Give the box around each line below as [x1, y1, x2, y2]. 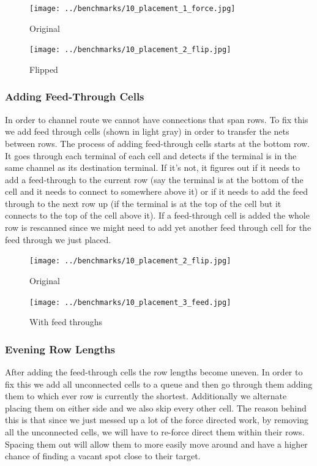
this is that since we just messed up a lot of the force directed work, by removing [5, 413, 309, 426]
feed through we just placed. [5, 233, 111, 246]
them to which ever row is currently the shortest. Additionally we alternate [5, 389, 287, 402]
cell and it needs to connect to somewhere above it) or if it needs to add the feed [5, 185, 308, 198]
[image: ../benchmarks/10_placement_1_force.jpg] [29, 4, 236, 13]
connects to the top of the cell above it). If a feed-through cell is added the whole [5, 209, 310, 222]
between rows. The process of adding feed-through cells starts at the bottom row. [5, 137, 310, 149]
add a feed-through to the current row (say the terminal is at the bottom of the [5, 173, 304, 186]
